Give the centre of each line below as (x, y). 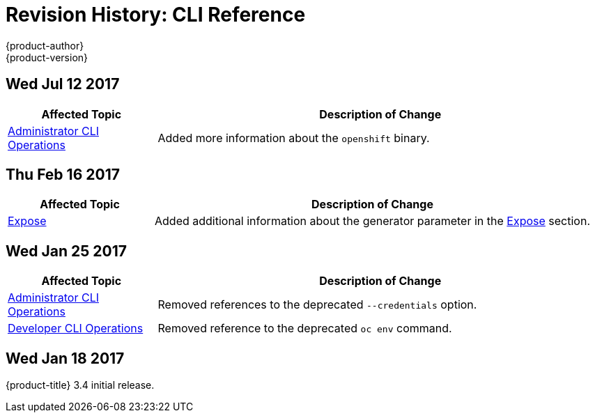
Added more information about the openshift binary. (294, 138)
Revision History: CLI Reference (156, 15)
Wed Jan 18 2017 (65, 358)
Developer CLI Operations (76, 328)
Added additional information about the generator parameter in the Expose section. (373, 221)
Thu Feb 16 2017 (63, 175)
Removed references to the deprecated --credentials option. (317, 305)
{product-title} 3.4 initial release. (80, 385)
